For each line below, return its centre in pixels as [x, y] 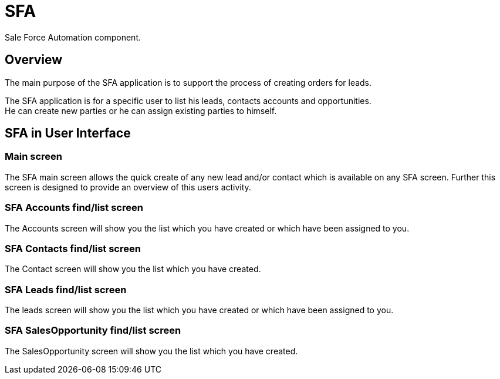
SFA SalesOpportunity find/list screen [93, 331]
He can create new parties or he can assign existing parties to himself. [141, 110]
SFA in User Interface [68, 133]
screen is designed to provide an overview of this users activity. [128, 187]
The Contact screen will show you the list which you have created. [133, 269]
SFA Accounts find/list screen [74, 208]
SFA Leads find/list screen [66, 289]
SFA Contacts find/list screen [73, 248]
